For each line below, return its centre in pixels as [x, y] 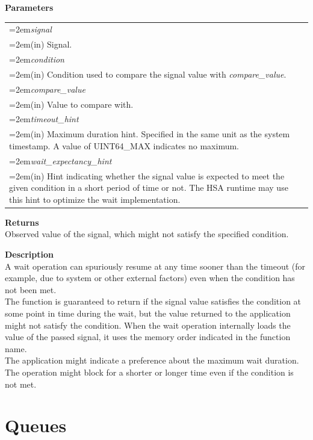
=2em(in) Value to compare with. [71, 104]
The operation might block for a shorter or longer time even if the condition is [149, 372]
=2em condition [37, 59]
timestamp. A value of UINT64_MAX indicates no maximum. [124, 145]
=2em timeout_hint [44, 119]
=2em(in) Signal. [41, 44]
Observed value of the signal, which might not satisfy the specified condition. [147, 234]
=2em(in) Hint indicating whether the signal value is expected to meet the [147, 175]
